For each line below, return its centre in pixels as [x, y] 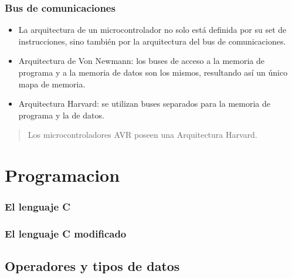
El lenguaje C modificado [66, 234]
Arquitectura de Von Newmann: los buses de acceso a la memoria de [141, 61]
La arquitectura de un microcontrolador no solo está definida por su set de [152, 30]
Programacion [62, 175]
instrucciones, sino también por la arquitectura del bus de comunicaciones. [152, 41]
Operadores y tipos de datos [92, 266]
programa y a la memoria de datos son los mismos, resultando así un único [153, 72]
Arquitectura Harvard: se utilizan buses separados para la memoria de [145, 104]
